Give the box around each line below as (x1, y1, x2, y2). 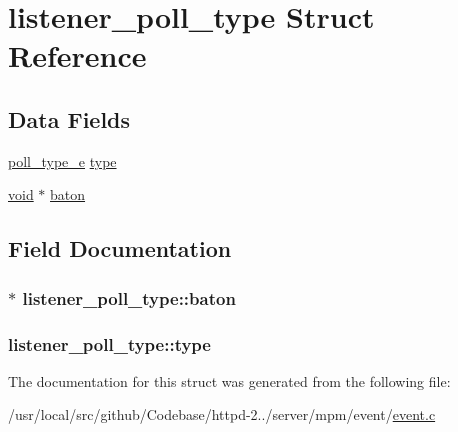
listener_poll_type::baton (22, 285, 236, 310)
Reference (8, 35, 147, 76)
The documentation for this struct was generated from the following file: (8, 370, 451, 391)
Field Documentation (8, 233, 232, 264)
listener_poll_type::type (8, 331, 211, 356)
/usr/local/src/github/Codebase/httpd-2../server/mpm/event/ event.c (8, 404, 436, 425)
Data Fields (8, 103, 131, 134)
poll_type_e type (8, 150, 117, 171)
